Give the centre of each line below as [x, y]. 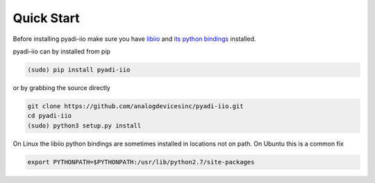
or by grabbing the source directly [61, 87]
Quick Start [46, 18]
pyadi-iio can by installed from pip [62, 51]
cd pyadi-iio [50, 116]
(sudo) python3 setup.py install [84, 125]
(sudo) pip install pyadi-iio [79, 70]
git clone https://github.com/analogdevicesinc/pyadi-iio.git [135, 106]
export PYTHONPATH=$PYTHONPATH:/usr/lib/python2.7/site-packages [141, 162]
